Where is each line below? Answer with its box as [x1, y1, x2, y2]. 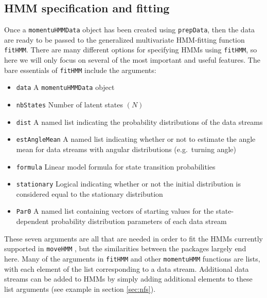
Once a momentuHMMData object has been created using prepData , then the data [4, 24, 255, 35]
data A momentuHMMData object [16, 82, 115, 92]
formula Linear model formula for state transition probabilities [16, 161, 216, 172]
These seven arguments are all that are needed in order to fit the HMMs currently [4, 233, 263, 244]
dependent [16, 216, 49, 227]
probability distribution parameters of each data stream [51, 216, 227, 227]
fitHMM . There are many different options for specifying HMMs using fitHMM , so [4, 44, 257, 55]
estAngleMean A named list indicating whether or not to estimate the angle [16, 134, 256, 144]
